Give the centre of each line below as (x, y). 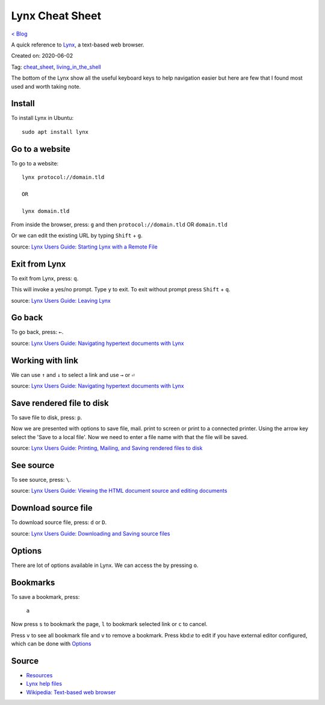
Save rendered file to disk (60, 403)
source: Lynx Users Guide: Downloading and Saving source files (91, 533)
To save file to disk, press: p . (47, 418)
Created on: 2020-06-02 (42, 56)
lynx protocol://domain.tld (63, 177)
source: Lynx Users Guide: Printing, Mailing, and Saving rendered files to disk (107, 448)
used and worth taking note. (46, 86)
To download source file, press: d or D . (59, 522)
